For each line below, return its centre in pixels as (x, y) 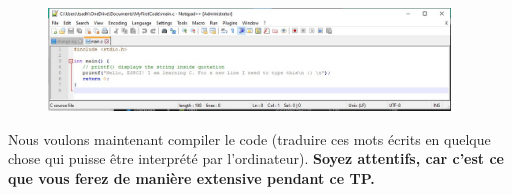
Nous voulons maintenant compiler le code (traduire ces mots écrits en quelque (249, 138)
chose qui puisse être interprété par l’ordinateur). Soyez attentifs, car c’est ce (256, 158)
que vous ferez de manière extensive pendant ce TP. (191, 177)
